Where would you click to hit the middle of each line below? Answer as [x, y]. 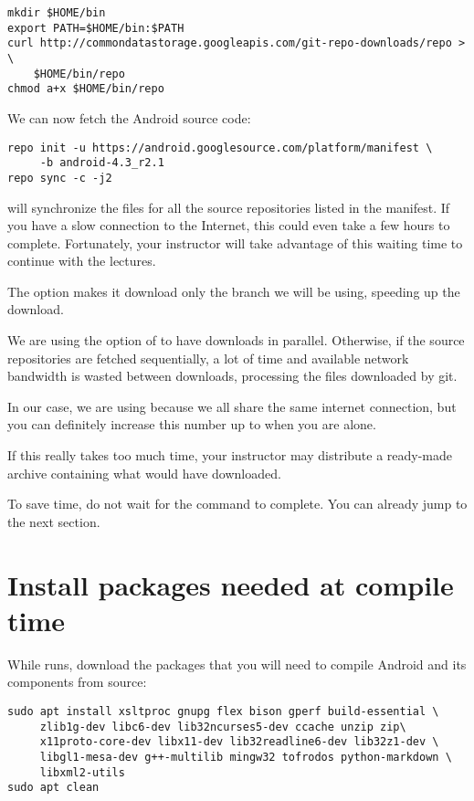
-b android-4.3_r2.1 [102, 163]
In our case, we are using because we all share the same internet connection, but [232, 406]
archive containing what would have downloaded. [144, 473]
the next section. [54, 521]
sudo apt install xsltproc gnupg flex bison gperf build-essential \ [223, 711]
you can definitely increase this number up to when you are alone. [192, 424]
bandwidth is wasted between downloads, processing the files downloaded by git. [232, 376]
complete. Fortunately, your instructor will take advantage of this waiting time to [235, 242]
